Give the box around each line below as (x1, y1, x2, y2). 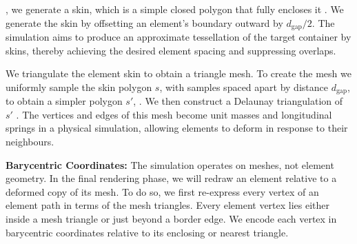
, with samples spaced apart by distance (159, 79, 328, 94)
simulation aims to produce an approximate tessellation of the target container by (6, 30, 351, 44)
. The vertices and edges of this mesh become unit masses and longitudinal (16, 107, 332, 121)
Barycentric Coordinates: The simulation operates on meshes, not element (6, 157, 334, 172)
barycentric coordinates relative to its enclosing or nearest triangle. (6, 225, 289, 239)
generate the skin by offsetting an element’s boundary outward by (6, 15, 283, 30)
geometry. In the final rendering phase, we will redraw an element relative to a (6, 171, 337, 185)
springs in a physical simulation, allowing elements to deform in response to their (6, 121, 348, 135)
